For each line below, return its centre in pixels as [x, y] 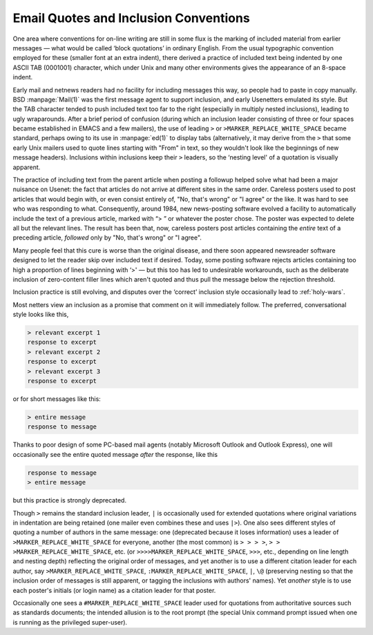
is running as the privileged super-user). [70, 622]
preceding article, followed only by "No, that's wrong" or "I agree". [107, 237]
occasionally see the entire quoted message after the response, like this [115, 454]
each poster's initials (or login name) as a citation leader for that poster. [114, 590]
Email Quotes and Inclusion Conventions [131, 18]
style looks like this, [41, 315]
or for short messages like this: [57, 399]
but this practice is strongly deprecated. [70, 500]
